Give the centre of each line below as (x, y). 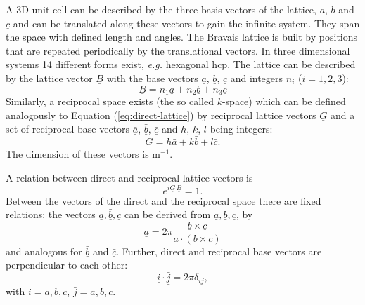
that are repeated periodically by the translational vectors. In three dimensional (178, 50)
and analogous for (44, 251)
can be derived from (168, 214)
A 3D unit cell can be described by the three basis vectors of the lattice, (161, 9)
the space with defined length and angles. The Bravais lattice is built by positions (182, 37)
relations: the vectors (51, 214)
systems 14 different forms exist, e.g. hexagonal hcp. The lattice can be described (181, 64)
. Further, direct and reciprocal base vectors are (219, 251)
